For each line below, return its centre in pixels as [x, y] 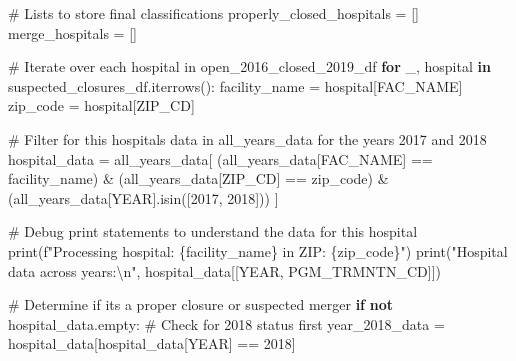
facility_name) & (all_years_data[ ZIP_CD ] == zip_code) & [198, 178]
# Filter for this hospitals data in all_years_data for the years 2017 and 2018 [247, 138]
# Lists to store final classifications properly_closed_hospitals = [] [213, 13]
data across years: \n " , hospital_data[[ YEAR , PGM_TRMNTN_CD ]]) [225, 270]
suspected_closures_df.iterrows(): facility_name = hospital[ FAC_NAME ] [235, 85]
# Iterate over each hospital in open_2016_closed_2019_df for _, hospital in [249, 66]
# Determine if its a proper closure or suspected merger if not [200, 304]
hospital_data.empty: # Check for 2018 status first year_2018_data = [226, 323]
